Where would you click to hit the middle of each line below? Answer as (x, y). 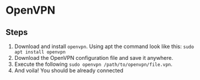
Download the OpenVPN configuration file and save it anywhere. (94, 58)
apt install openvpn (40, 52)
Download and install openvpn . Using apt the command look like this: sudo (104, 46)
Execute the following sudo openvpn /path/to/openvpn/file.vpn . (93, 64)
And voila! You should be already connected (69, 71)
